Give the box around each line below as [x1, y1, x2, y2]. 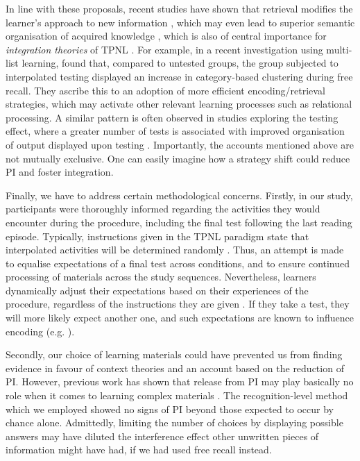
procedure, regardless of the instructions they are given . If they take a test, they [6, 296, 350, 311]
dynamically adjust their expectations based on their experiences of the [6, 283, 309, 297]
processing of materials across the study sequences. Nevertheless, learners [6, 269, 316, 284]
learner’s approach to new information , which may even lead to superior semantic [6, 15, 355, 29]
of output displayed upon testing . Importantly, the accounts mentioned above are [6, 137, 354, 151]
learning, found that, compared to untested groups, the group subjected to [22, 56, 338, 70]
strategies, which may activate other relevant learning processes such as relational [6, 97, 352, 111]
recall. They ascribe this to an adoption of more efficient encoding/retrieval [6, 83, 325, 97]
